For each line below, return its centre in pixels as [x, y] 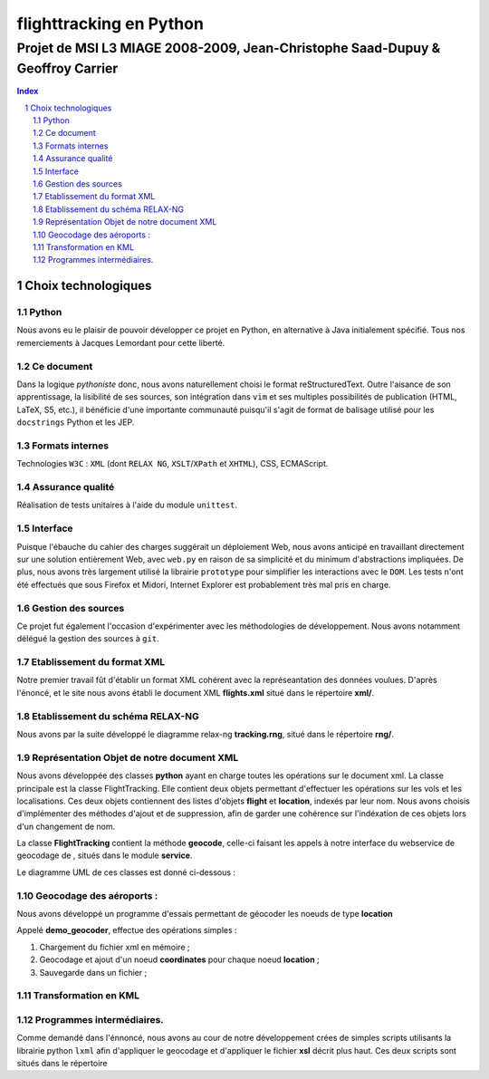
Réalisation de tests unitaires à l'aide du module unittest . [127, 505]
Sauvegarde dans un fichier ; [93, 972]
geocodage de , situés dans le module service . [105, 855]
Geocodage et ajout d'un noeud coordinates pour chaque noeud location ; [180, 959]
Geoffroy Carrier [67, 68]
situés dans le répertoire [62, 1064]
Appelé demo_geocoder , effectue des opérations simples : [127, 930]
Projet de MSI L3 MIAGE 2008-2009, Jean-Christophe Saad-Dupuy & [229, 48]
